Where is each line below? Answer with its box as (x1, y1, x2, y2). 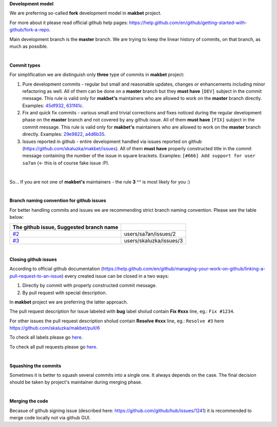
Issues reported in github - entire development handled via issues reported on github (22, 138, 202, 145)
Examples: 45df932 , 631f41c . (22, 103, 84, 109)
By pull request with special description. (22, 290, 107, 296)
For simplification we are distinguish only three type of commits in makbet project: (9, 72, 185, 78)
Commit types (9, 62, 41, 68)
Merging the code (9, 398, 48, 404)
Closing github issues (9, 256, 57, 262)
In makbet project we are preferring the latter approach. (9, 299, 128, 305)
